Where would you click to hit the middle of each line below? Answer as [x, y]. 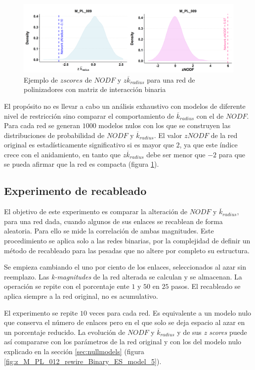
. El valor [168, 135]
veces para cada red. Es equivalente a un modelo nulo [170, 312]
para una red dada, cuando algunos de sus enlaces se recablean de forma [113, 221]
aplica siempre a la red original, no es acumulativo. [81, 296]
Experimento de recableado [75, 191]
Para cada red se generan [42, 125]
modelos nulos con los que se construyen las [165, 125]
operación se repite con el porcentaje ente [67, 286]
